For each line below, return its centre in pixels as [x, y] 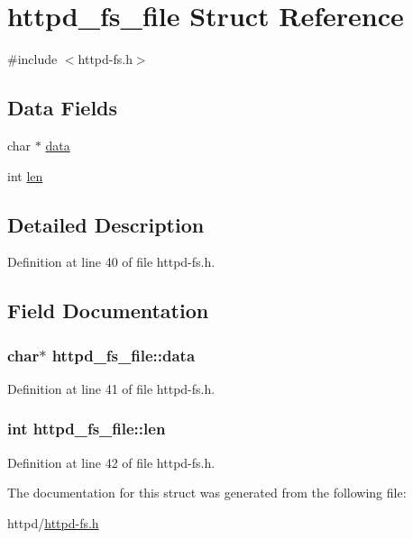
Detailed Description [106, 224]
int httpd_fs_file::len [87, 429]
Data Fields [63, 108]
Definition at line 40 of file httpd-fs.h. [111, 262]
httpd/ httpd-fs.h [53, 522]
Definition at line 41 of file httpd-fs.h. [111, 388]
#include [32, 59]
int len [25, 175]
